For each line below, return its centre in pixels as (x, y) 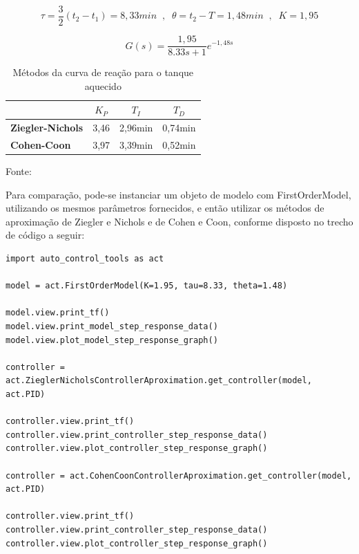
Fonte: (19, 171)
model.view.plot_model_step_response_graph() (112, 340)
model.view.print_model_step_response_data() (112, 327)
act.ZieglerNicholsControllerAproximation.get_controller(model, (159, 381)
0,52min (179, 145)
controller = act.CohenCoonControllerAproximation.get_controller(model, (179, 475)
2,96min (136, 128)
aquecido (103, 85)
